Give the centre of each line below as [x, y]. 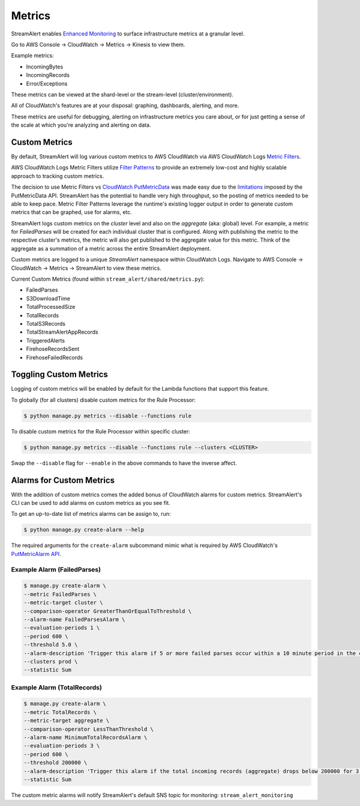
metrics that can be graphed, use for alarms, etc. [71, 212]
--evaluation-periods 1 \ [62, 628]
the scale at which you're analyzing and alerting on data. [81, 125]
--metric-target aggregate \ [67, 721]
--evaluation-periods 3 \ [62, 746]
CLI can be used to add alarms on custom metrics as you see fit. [91, 503]
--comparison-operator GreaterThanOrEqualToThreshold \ [108, 611]
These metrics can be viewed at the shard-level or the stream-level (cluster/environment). [122, 94]
